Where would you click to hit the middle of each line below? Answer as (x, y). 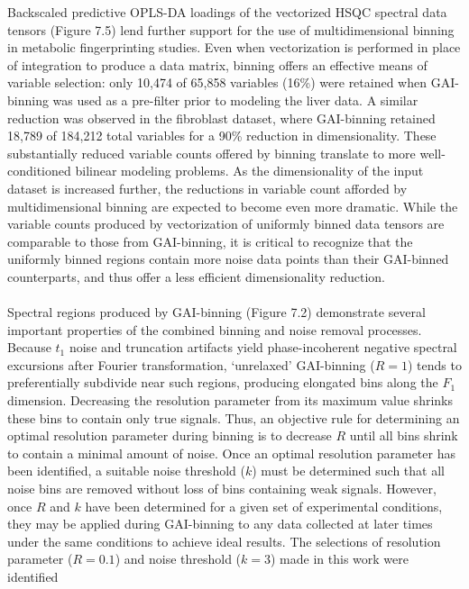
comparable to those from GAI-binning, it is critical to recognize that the (210, 241)
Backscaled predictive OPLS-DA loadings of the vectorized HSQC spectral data (227, 12)
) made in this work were (340, 559)
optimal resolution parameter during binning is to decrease (170, 435)
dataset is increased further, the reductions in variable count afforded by (207, 188)
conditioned (39, 171)
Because (29, 347)
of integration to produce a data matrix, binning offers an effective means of (217, 64)
